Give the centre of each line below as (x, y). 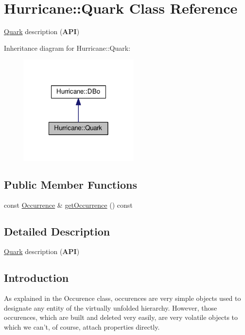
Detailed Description (57, 231)
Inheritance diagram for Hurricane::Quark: (67, 48)
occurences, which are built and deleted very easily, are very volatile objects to (121, 317)
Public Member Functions (70, 184)
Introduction (36, 278)
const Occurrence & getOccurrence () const (68, 205)
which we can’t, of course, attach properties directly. (82, 326)
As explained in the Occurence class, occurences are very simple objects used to (122, 298)
